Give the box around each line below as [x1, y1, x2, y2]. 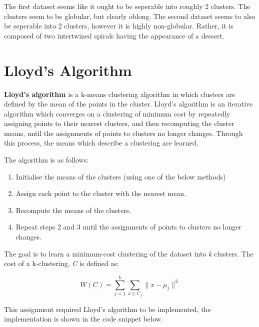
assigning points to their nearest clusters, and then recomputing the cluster [4, 118, 234, 128]
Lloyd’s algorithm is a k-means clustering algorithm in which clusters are [4, 88, 235, 99]
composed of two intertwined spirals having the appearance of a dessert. [4, 30, 224, 40]
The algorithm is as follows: [4, 154, 89, 165]
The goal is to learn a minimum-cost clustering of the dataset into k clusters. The [4, 248, 253, 258]
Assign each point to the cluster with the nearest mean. [15, 188, 186, 198]
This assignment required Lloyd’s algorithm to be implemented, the [4, 303, 211, 314]
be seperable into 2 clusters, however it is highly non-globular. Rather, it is [4, 20, 233, 31]
